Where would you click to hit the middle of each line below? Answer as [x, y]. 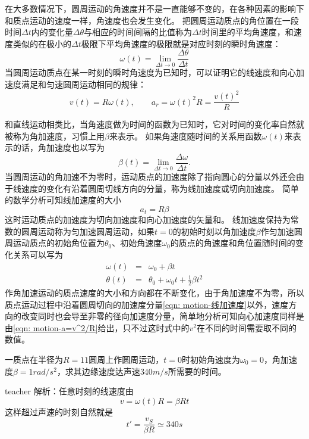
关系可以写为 [38, 255]
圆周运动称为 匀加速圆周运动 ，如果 [88, 231]
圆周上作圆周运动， [126, 359]
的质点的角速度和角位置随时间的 [233, 243]
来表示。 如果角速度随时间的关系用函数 [185, 136]
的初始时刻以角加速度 [214, 231]
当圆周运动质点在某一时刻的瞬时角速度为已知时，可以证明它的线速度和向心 [150, 72]
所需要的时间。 [197, 371]
